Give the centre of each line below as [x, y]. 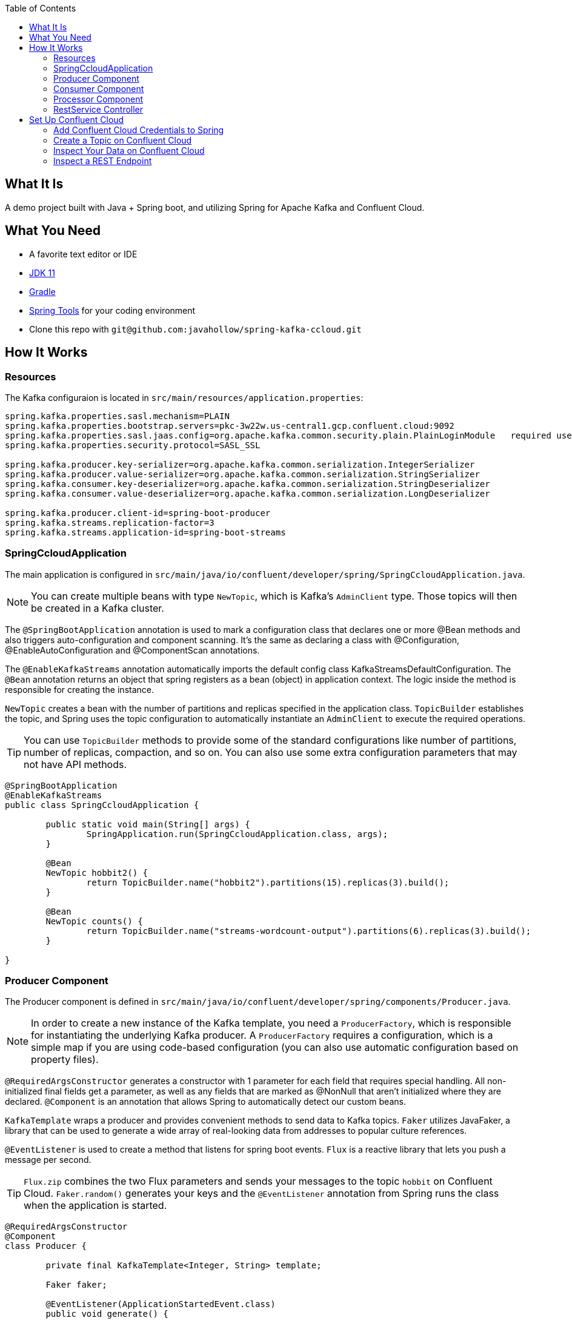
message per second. [48, 1160]
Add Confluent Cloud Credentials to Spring [139, 130]
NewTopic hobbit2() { [97, 872]
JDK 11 [42, 273]
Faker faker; [76, 1285]
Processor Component [98, 99]
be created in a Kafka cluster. [98, 608]
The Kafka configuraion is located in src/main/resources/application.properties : [184, 397]
